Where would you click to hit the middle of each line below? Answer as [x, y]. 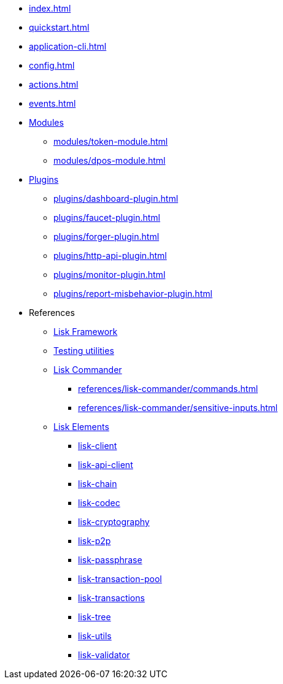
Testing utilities [84, 351]
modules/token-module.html [111, 141]
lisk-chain [98, 484]
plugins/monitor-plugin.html [110, 275]
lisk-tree [95, 617]
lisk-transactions [111, 598]
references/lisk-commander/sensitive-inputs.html [178, 408]
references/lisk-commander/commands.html [168, 389]
